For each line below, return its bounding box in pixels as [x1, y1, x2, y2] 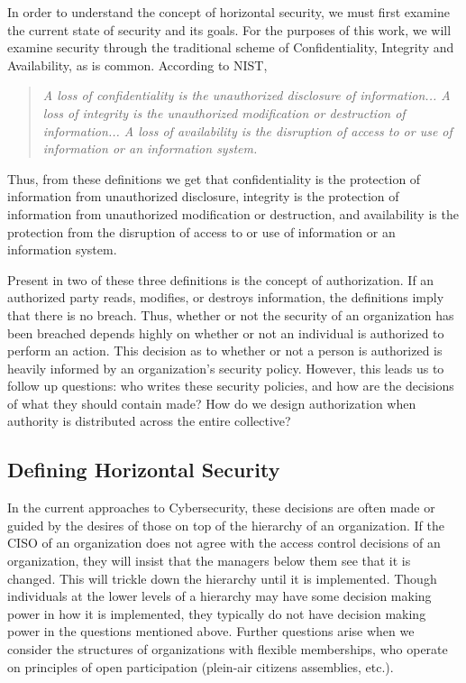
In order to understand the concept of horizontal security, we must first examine [7, 3, 450, 21]
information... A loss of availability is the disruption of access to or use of [42, 121, 452, 140]
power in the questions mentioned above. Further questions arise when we [7, 622, 415, 641]
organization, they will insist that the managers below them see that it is [7, 551, 411, 570]
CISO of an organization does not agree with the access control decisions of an [7, 533, 441, 552]
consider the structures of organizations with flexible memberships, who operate [7, 640, 448, 659]
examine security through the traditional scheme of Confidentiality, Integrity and [7, 38, 454, 57]
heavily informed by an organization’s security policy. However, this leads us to [7, 358, 444, 377]
